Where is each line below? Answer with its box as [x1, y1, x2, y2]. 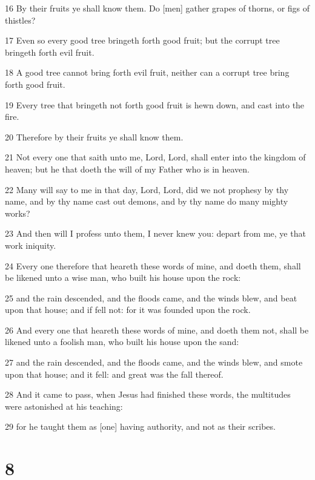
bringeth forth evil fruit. [5, 45, 94, 58]
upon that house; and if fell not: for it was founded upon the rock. [5, 303, 251, 316]
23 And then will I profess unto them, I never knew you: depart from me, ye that [5, 227, 306, 240]
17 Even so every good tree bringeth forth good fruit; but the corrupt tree [5, 34, 280, 47]
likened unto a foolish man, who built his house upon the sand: [5, 335, 239, 348]
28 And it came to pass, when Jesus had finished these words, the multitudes [5, 388, 291, 401]
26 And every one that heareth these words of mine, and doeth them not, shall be [5, 323, 309, 336]
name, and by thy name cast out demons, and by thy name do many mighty [5, 195, 288, 208]
